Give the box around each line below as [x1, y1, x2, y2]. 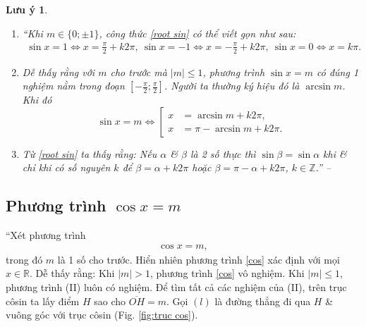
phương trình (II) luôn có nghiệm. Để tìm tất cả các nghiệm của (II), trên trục [6, 279, 347, 294]
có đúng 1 [316, 64, 359, 79]
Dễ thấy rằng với [22, 64, 95, 79]
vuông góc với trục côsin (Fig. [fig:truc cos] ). [6, 307, 198, 322]
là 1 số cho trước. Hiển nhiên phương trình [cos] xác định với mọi [57, 252, 340, 266]
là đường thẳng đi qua [214, 293, 311, 308]
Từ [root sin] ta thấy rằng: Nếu [22, 146, 157, 161]
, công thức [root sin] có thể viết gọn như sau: [99, 25, 296, 40]
